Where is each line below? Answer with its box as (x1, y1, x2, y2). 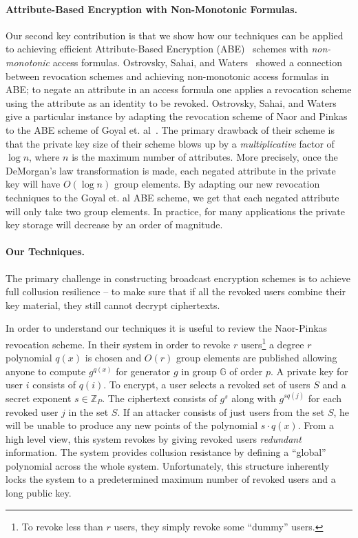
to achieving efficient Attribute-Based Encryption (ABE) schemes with (6, 41, 308, 56)
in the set (68, 404, 109, 419)
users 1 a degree (240, 335, 304, 351)
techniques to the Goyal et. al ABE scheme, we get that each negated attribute (6, 190, 339, 204)
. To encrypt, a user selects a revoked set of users (103, 377, 310, 392)
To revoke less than (21, 519, 103, 533)
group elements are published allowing (176, 350, 337, 365)
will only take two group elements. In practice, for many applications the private (6, 203, 346, 218)
